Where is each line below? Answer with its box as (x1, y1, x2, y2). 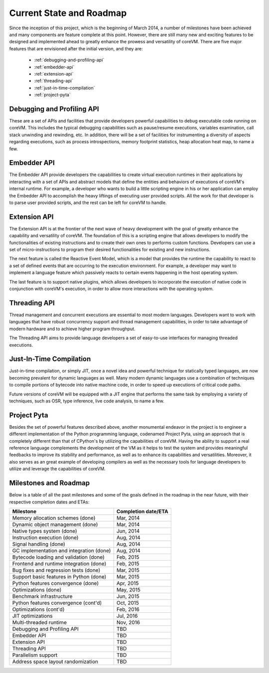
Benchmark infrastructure (12, 592, 73, 599)
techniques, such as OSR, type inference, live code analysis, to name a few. (9, 398, 164, 404)
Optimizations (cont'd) (12, 606, 65, 613)
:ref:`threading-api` (34, 78, 73, 84)
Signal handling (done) (12, 540, 66, 547)
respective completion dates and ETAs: (9, 499, 90, 505)
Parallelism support (12, 652, 58, 659)
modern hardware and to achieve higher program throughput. (9, 326, 135, 332)
